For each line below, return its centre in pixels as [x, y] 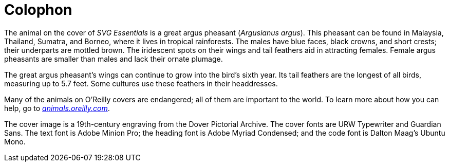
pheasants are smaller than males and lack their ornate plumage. [114, 59]
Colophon [38, 10]
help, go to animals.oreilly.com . [57, 108]
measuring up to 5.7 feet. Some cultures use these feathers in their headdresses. [141, 83]
